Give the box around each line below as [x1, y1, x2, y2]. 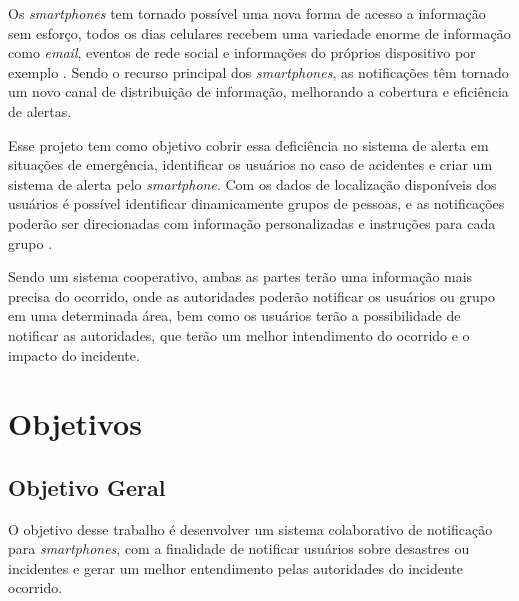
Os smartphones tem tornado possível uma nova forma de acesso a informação [8, 3, 486, 23]
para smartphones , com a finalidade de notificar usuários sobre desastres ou [8, 538, 470, 559]
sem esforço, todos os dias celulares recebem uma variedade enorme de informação [8, 22, 511, 43]
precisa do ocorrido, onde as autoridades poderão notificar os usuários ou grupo [8, 285, 495, 306]
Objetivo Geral [8, 471, 166, 502]
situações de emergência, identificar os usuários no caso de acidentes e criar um [8, 154, 493, 175]
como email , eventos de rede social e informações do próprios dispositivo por [8, 42, 476, 63]
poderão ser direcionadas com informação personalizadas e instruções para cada [8, 212, 496, 233]
